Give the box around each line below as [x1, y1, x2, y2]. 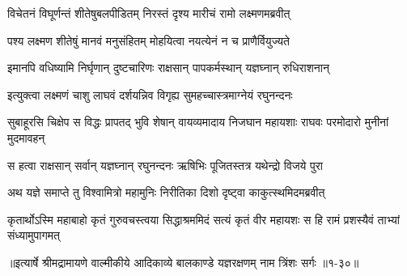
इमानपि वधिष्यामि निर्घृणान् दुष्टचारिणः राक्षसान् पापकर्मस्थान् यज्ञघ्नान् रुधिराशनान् [7, 59, 329, 76]
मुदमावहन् [7, 129, 45, 146]
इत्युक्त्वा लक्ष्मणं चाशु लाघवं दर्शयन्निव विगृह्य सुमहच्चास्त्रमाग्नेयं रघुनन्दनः [7, 86, 293, 103]
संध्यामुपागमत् [7, 227, 60, 244]
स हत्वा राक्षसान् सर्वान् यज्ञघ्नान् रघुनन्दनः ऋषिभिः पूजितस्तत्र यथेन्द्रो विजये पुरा [7, 156, 324, 173]
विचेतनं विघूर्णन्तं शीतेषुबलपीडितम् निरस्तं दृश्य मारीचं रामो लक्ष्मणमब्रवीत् [7, 5, 290, 21]
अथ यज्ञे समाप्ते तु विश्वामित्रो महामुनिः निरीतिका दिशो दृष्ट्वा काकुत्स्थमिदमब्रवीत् [7, 184, 325, 201]
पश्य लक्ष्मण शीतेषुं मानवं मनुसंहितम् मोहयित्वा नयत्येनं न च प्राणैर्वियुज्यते [7, 32, 290, 49]
